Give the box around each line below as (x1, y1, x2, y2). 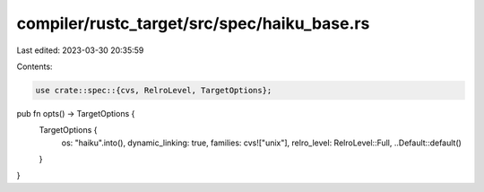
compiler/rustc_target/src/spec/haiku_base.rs (16, 13, 370, 33)
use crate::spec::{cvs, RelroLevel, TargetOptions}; (35, 85, 272, 95)
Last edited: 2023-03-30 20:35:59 (16, 45, 144, 56)
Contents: (16, 61, 53, 72)
